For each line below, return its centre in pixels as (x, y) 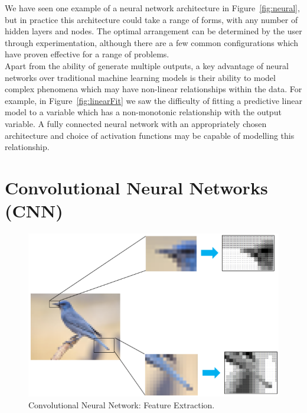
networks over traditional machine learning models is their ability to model (140, 77)
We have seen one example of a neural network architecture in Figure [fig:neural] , (152, 8)
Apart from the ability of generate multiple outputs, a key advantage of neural (147, 65)
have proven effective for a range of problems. (87, 54)
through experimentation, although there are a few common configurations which (151, 42)
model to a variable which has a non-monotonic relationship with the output (143, 112)
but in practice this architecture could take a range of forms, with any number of (151, 19)
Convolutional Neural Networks (136, 187)
